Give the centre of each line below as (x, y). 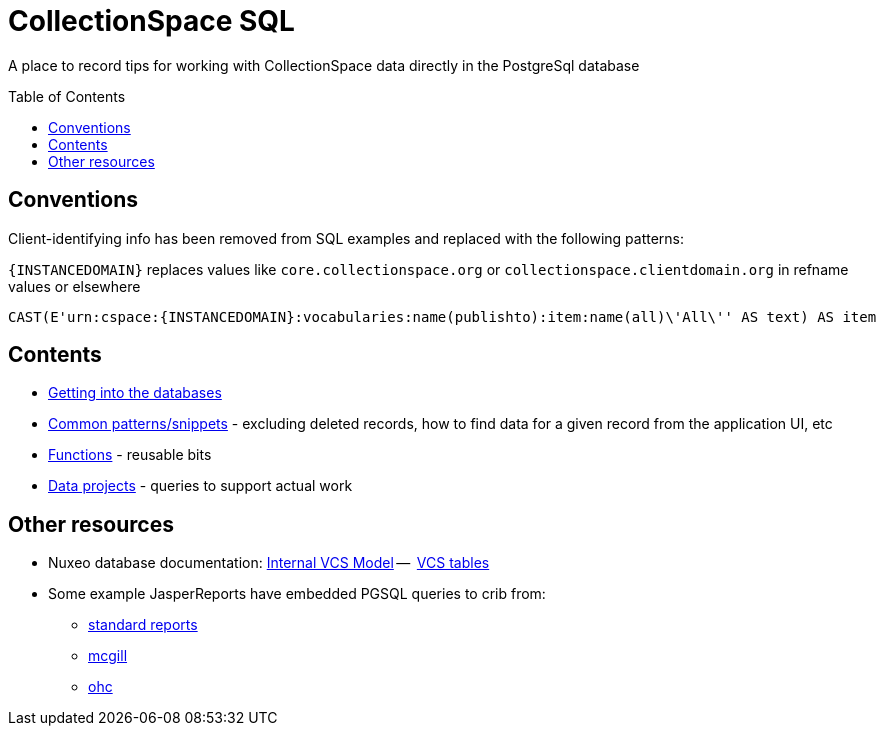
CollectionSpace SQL (151, 21)
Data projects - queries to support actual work (200, 486)
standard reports (143, 625)
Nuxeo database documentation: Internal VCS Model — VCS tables (269, 563)
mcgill (108, 656)
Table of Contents (67, 96)
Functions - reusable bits (130, 455)
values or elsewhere (74, 286)
